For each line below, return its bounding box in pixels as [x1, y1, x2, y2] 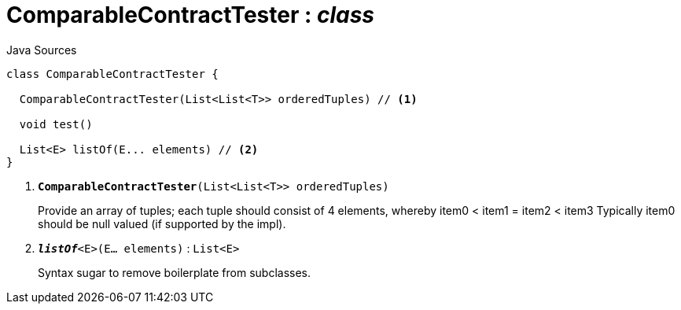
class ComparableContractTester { [6, 67, 219, 80]
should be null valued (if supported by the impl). [38, 216, 286, 231]
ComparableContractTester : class [6, 2, 375, 28]
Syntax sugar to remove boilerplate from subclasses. [38, 265, 311, 279]
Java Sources [6, 42, 77, 57]
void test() [19, 117, 93, 131]
